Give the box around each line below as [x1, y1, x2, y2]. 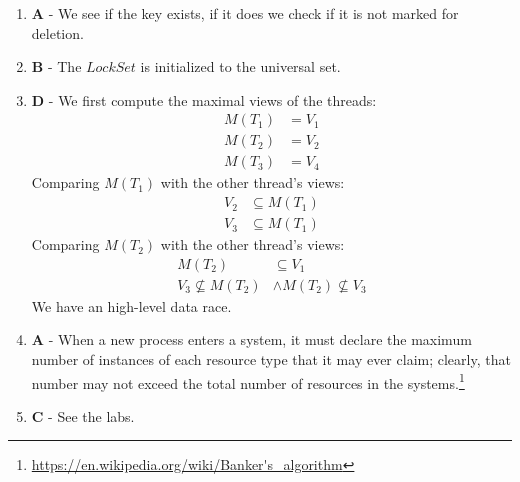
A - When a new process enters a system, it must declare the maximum [31, 329, 472, 350]
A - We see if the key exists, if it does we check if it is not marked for [31, 3, 459, 23]
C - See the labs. [31, 405, 135, 426]
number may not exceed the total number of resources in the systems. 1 [31, 369, 465, 393]
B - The [31, 56, 82, 77]
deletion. [31, 22, 84, 43]
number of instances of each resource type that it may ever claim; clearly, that [31, 348, 511, 369]
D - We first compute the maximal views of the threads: [31, 89, 377, 110]
